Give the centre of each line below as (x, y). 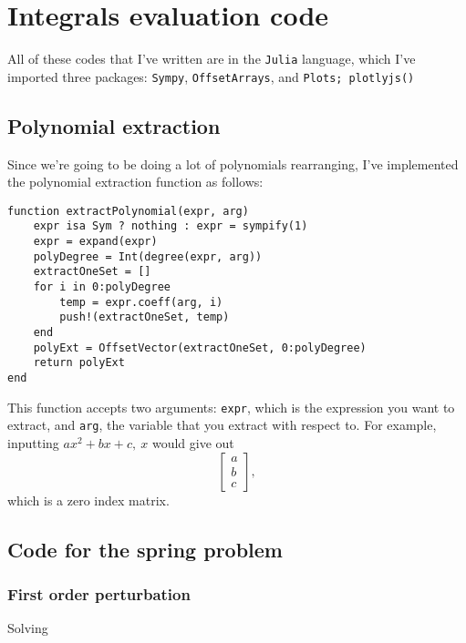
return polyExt (79, 363)
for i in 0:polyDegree (102, 287)
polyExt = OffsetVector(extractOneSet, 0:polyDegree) (200, 347)
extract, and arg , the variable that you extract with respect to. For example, (222, 425)
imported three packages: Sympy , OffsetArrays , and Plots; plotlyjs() (211, 76)
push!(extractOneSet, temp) (145, 317)
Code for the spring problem (145, 549)
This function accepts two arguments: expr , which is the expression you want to (231, 407)
